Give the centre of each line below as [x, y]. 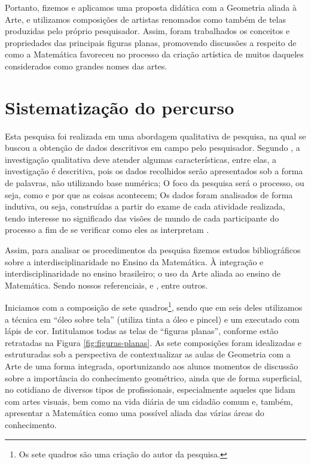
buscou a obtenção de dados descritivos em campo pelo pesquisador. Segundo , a [153, 148]
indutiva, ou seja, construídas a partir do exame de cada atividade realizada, [145, 206]
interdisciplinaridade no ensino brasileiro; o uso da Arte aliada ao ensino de [143, 273]
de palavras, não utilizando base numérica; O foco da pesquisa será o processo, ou [155, 183]
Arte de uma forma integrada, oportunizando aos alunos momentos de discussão [152, 366]
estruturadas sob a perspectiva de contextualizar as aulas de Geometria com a [148, 354]
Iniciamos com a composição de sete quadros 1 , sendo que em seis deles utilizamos [154, 307]
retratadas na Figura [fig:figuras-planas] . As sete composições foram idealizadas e [153, 342]
